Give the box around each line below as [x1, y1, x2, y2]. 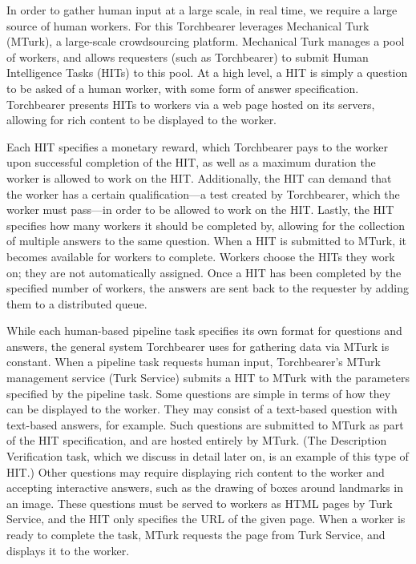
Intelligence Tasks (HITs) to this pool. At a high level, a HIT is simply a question [6, 64, 408, 81]
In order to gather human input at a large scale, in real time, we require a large [6, 2, 398, 18]
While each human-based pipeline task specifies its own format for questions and [6, 322, 402, 339]
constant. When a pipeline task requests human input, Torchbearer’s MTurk [6, 353, 381, 370]
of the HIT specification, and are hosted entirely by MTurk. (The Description [6, 432, 387, 449]
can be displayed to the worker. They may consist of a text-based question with [6, 401, 398, 417]
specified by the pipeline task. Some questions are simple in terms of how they [6, 385, 391, 401]
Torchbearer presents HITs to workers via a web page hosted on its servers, [6, 95, 375, 112]
